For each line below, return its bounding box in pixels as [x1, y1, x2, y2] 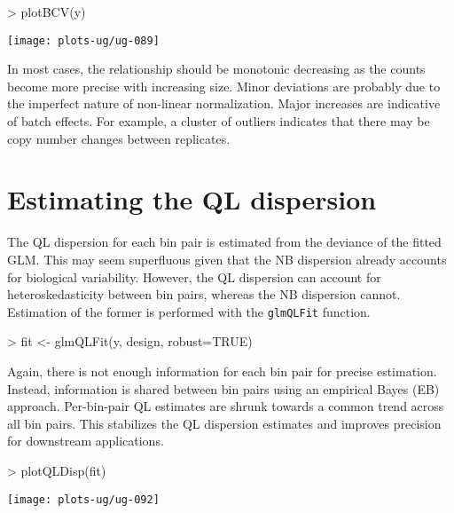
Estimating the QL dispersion [7, 181, 377, 217]
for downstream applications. [7, 431, 164, 450]
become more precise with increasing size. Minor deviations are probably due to [7, 76, 441, 95]
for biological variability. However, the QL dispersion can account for [7, 267, 381, 286]
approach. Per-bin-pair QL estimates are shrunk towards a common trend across [7, 397, 444, 415]
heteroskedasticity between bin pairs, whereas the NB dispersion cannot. [7, 285, 401, 304]
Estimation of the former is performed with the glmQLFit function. [7, 302, 371, 320]
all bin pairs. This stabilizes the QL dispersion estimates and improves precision [7, 414, 442, 432]
